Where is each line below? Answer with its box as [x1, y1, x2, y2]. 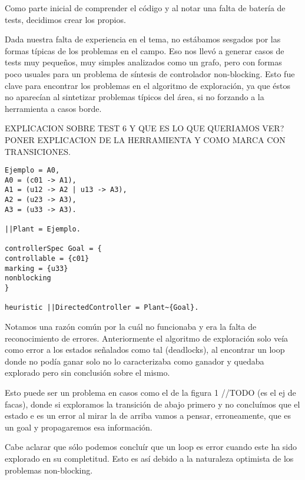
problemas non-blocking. [5, 464, 93, 476]
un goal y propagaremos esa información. [5, 421, 152, 433]
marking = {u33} [5, 264, 68, 273]
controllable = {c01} [5, 254, 89, 263]
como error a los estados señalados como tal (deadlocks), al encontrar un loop [5, 343, 285, 356]
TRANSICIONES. [5, 145, 71, 157]
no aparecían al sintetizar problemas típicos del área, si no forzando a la [5, 91, 264, 103]
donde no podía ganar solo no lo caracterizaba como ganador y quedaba [5, 355, 264, 367]
